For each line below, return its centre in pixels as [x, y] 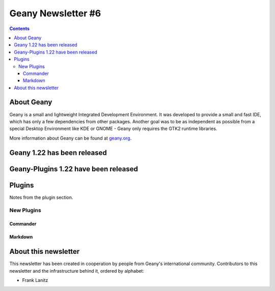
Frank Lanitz [35, 280]
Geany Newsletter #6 [55, 13]
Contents [20, 29]
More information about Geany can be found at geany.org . [71, 138]
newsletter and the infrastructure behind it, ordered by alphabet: [77, 271]
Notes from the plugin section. [41, 197]
